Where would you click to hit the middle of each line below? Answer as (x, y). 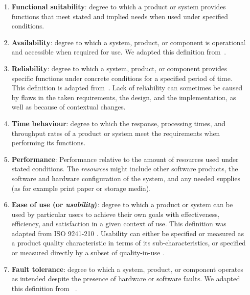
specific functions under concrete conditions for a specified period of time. (122, 78)
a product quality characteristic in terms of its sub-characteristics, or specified (129, 243)
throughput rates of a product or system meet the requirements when (116, 133)
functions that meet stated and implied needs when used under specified (120, 16)
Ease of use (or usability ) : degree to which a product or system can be (122, 204)
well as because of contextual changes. (68, 107)
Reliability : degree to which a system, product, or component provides (119, 68)
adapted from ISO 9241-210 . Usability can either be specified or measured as (128, 233)
